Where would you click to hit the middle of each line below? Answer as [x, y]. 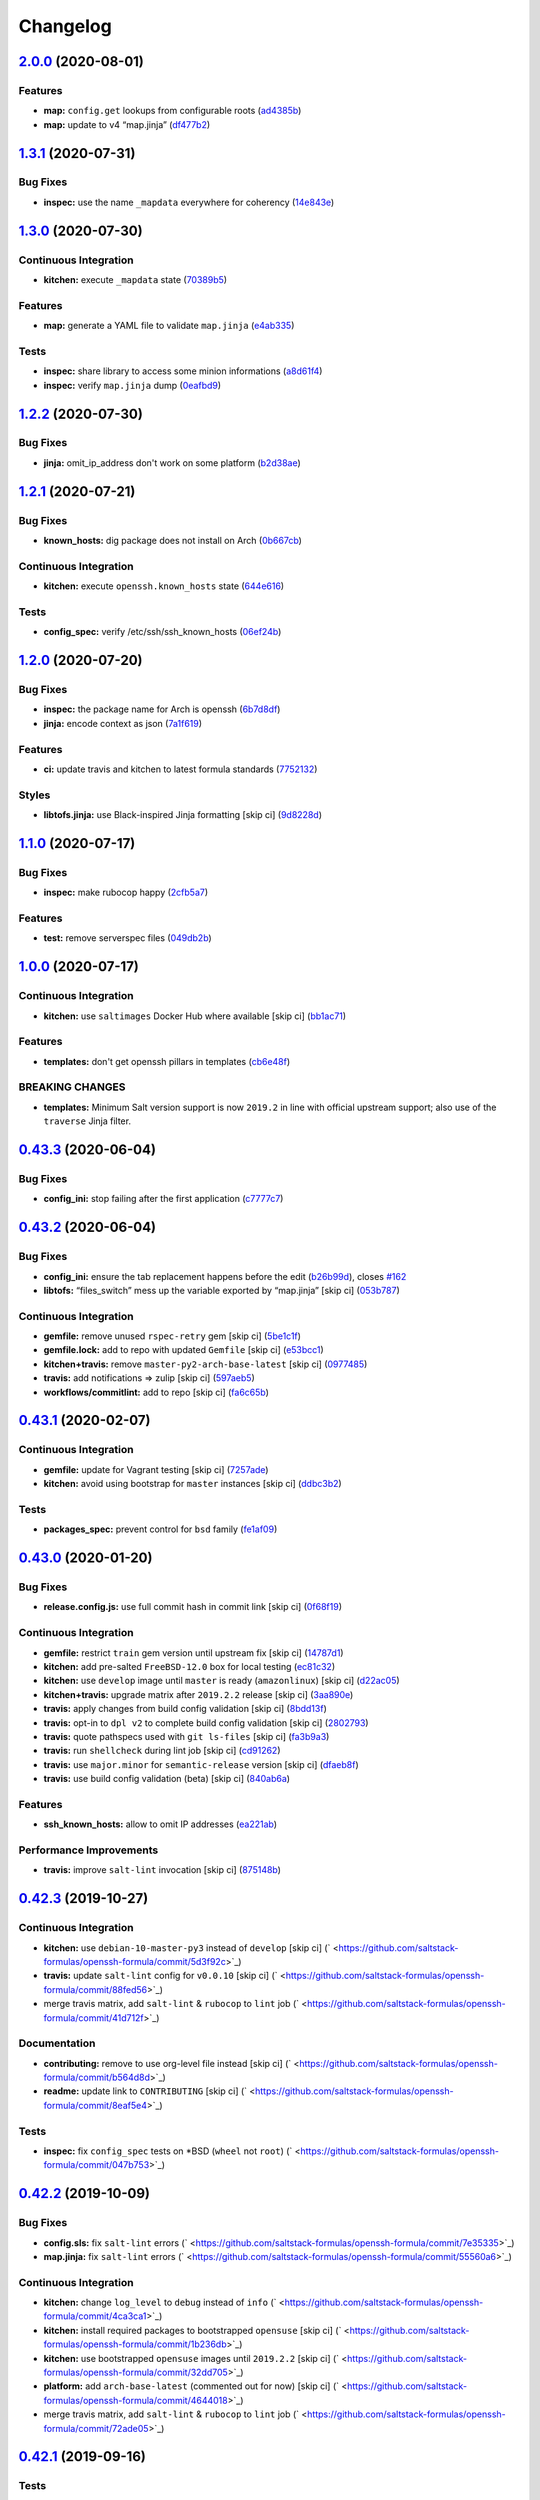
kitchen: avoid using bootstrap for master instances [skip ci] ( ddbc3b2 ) [192, 1484]
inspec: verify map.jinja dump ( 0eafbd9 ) [132, 385]
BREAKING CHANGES [72, 1087]
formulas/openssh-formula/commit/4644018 [136, 2400]
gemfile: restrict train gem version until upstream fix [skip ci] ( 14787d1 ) [193, 1652]
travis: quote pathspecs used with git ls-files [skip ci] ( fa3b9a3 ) [186, 1736]
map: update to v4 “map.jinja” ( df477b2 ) [127, 124]
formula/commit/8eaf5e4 [95, 2105]
